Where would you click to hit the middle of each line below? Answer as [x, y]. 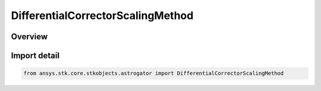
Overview [29, 37]
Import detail [35, 56]
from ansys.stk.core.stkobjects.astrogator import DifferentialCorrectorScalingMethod [154, 73]
